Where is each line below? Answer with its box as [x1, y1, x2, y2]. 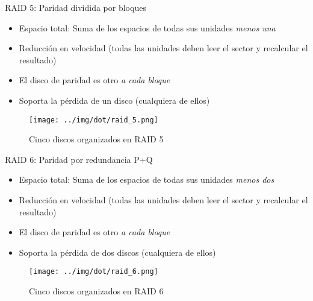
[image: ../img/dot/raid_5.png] [29, 115, 158, 124]
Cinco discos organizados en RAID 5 [29, 133, 164, 145]
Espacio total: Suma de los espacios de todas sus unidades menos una [19, 21, 276, 34]
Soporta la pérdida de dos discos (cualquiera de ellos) [19, 246, 216, 258]
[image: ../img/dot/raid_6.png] [29, 267, 158, 276]
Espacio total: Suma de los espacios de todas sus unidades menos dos [19, 173, 274, 186]
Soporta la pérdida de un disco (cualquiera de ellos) [19, 93, 210, 106]
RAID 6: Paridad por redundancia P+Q [5, 153, 153, 165]
